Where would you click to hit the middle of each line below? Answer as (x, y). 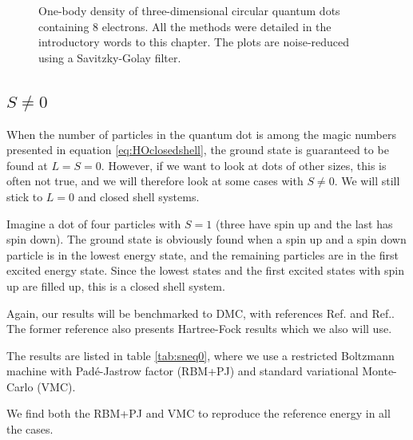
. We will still (367, 181)
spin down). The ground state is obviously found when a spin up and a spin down (206, 239)
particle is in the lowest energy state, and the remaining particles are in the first (203, 254)
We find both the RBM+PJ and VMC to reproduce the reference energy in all (199, 413)
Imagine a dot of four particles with (94, 223)
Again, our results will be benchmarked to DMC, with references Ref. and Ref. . (201, 313)
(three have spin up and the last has (304, 223)
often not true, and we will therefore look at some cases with (155, 181)
